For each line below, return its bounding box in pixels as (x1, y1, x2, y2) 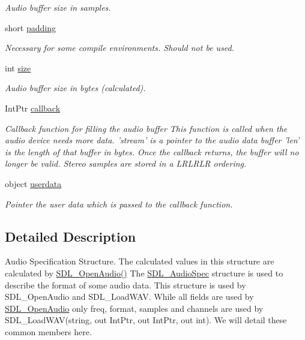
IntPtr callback (5, 101, 61, 114)
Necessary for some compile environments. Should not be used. (5, 41, 235, 54)
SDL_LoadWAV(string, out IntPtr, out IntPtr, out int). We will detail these (5, 314, 287, 326)
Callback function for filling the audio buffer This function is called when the (5, 122, 288, 134)
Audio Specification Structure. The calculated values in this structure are (5, 255, 274, 267)
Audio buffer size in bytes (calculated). (5, 82, 146, 94)
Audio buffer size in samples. (5, 1, 111, 13)
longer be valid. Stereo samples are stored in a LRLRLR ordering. (5, 157, 247, 170)
